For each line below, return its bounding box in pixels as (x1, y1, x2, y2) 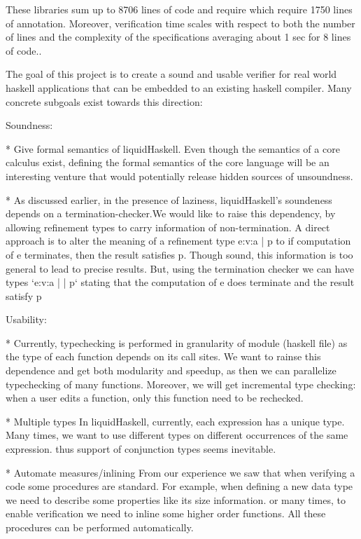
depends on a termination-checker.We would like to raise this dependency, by (6, 206, 336, 221)
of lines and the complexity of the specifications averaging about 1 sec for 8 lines (6, 29, 351, 44)
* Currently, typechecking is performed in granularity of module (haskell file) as (6, 335, 348, 350)
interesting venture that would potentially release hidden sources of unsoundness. (6, 168, 353, 183)
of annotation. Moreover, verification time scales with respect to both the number (6, 15, 355, 30)
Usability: (6, 312, 47, 327)
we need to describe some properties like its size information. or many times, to (6, 492, 346, 507)
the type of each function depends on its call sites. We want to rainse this (6, 349, 321, 364)
